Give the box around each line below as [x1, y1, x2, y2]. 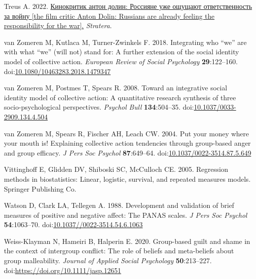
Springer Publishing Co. [4, 183, 76, 194]
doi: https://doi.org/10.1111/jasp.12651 [4, 265, 121, 275]
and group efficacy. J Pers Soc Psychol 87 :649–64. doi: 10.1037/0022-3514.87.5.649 [4, 147, 252, 158]
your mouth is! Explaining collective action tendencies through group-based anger [4, 138, 251, 148]
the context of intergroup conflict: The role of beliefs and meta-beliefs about [4, 245, 234, 256]
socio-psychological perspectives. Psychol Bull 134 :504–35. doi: [4, 102, 194, 112]
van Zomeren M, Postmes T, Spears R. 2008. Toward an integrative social [4, 82, 227, 93]
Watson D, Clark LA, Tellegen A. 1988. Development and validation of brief [4, 200, 234, 210]
